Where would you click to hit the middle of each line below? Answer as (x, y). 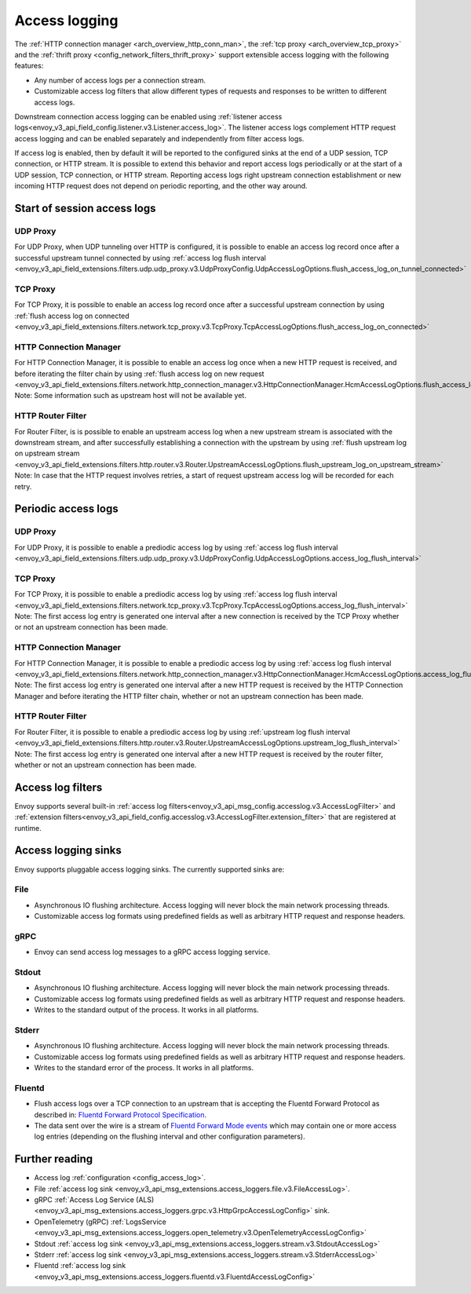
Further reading (54, 1159)
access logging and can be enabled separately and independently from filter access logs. (159, 138)
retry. (23, 486)
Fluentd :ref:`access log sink (80, 1266)
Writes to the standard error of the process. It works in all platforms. (144, 1068)
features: (29, 66)
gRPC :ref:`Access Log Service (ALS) (94, 1200)
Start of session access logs (85, 208)
